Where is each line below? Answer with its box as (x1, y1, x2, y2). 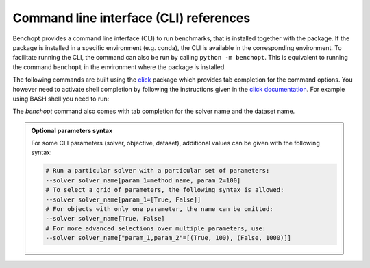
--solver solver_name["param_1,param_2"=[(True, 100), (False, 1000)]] (45, 234, 291, 242)
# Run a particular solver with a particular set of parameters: (45, 167, 270, 175)
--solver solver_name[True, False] (45, 215, 165, 223)
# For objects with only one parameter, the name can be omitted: (45, 206, 273, 212)
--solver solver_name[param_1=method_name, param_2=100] (45, 176, 241, 184)
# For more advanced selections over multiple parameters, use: (45, 224, 267, 232)
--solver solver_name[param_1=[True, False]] (45, 195, 201, 204)
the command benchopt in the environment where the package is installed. (12, 62, 226, 71)
